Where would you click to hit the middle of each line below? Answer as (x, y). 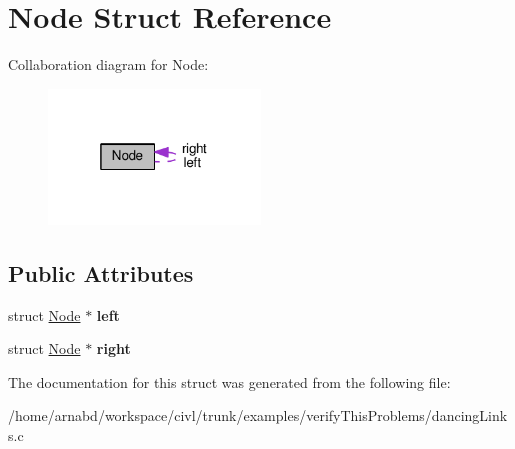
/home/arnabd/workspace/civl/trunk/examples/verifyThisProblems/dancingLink (258, 415)
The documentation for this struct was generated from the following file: (229, 381)
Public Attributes (101, 272)
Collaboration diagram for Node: (108, 64)
